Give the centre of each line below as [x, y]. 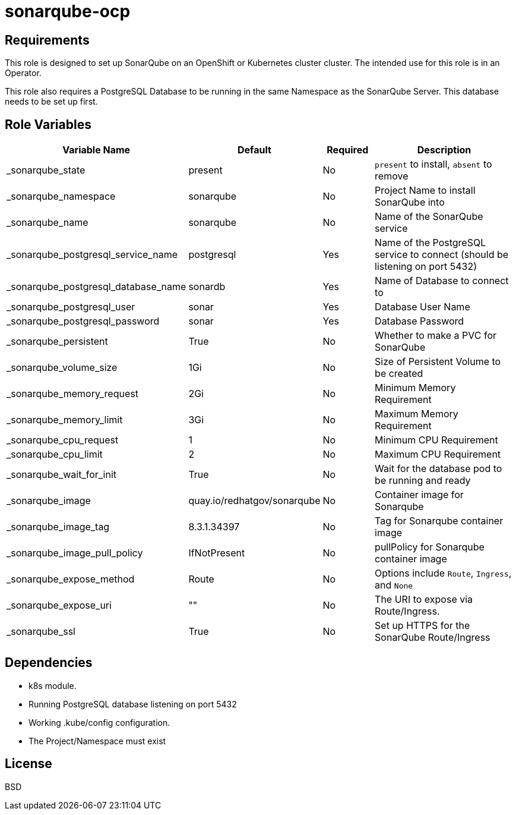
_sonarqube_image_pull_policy [75, 553]
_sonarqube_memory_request [72, 394]
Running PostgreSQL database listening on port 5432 [133, 704]
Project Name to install [425, 191]
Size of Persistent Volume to [438, 362]
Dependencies [49, 663]
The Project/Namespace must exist [97, 741]
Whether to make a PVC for [436, 336]
